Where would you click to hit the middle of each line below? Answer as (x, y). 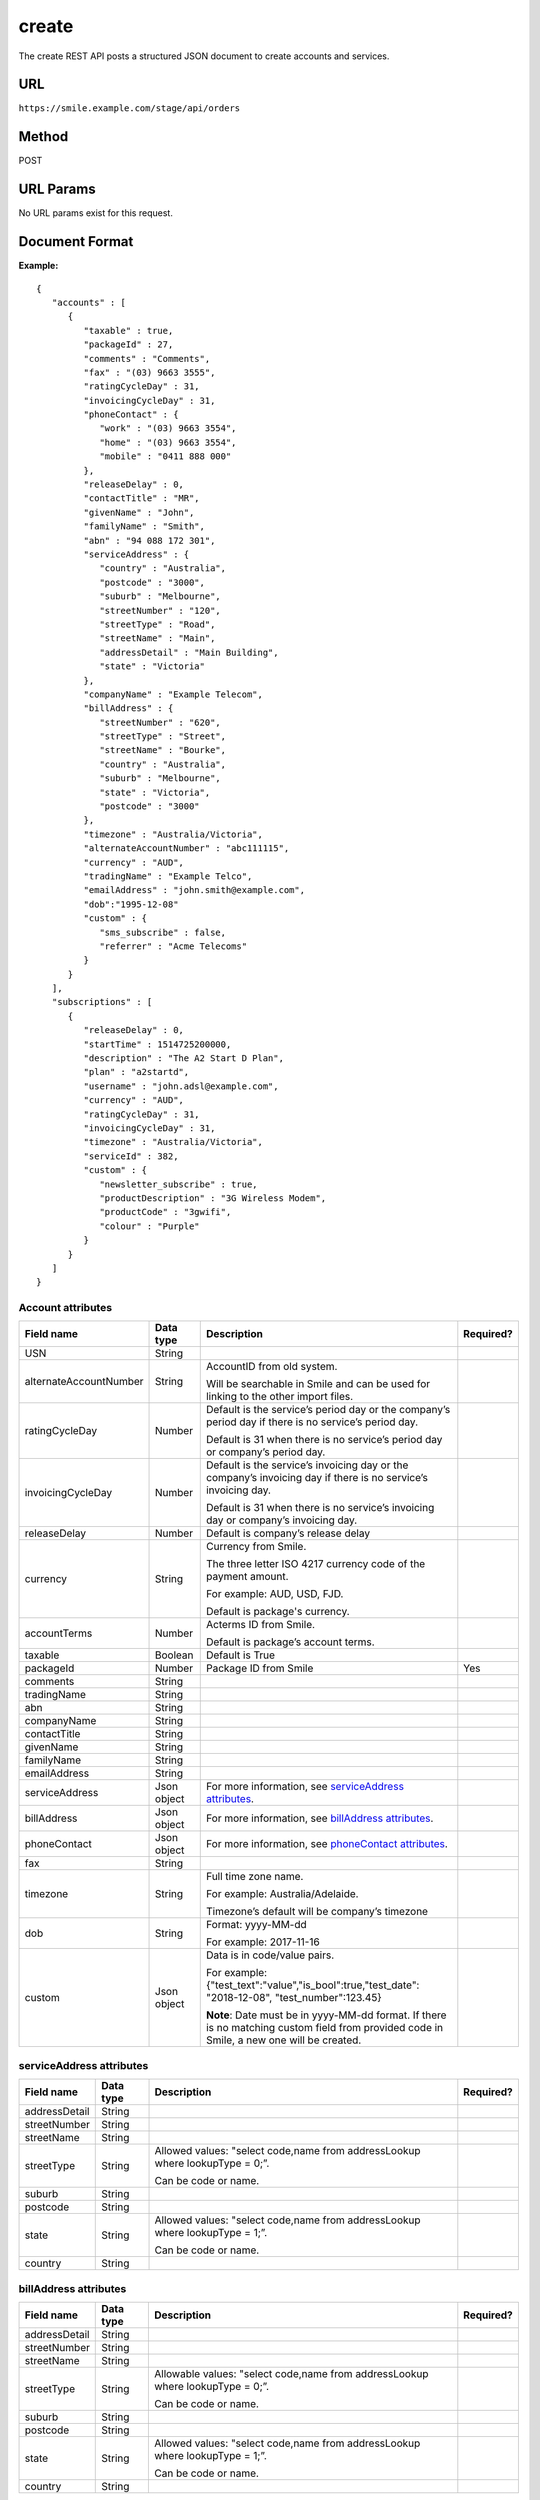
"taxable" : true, (128, 330)
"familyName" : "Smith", (144, 526)
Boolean (174, 1655)
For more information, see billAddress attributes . (319, 1818)
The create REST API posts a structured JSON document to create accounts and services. (204, 56)
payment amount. (247, 1577)
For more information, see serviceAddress (305, 1787)
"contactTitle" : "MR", (141, 498)
